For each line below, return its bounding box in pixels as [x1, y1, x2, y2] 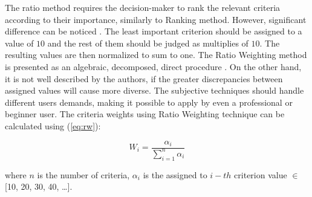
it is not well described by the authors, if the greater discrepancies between [5, 72, 283, 85]
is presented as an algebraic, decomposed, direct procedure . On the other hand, [5, 60, 302, 73]
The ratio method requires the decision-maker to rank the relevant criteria [5, 1, 281, 13]
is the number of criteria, [37, 168, 130, 181]
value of [5, 36, 34, 49]
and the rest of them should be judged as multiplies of [47, 36, 249, 49]
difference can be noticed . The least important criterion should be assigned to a [5, 25, 302, 37]
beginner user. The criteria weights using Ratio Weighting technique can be [5, 108, 285, 120]
